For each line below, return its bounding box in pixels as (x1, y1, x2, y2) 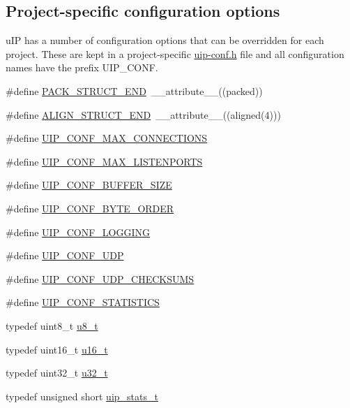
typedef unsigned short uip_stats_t (6, 388, 158, 403)
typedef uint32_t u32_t (6, 365, 108, 380)
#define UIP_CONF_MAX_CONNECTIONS (6, 131, 208, 145)
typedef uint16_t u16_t (6, 342, 108, 356)
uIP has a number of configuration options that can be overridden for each (6, 33, 324, 48)
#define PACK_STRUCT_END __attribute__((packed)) (6, 83, 263, 98)
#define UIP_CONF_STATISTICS (6, 295, 160, 309)
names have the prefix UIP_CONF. (6, 60, 158, 75)
